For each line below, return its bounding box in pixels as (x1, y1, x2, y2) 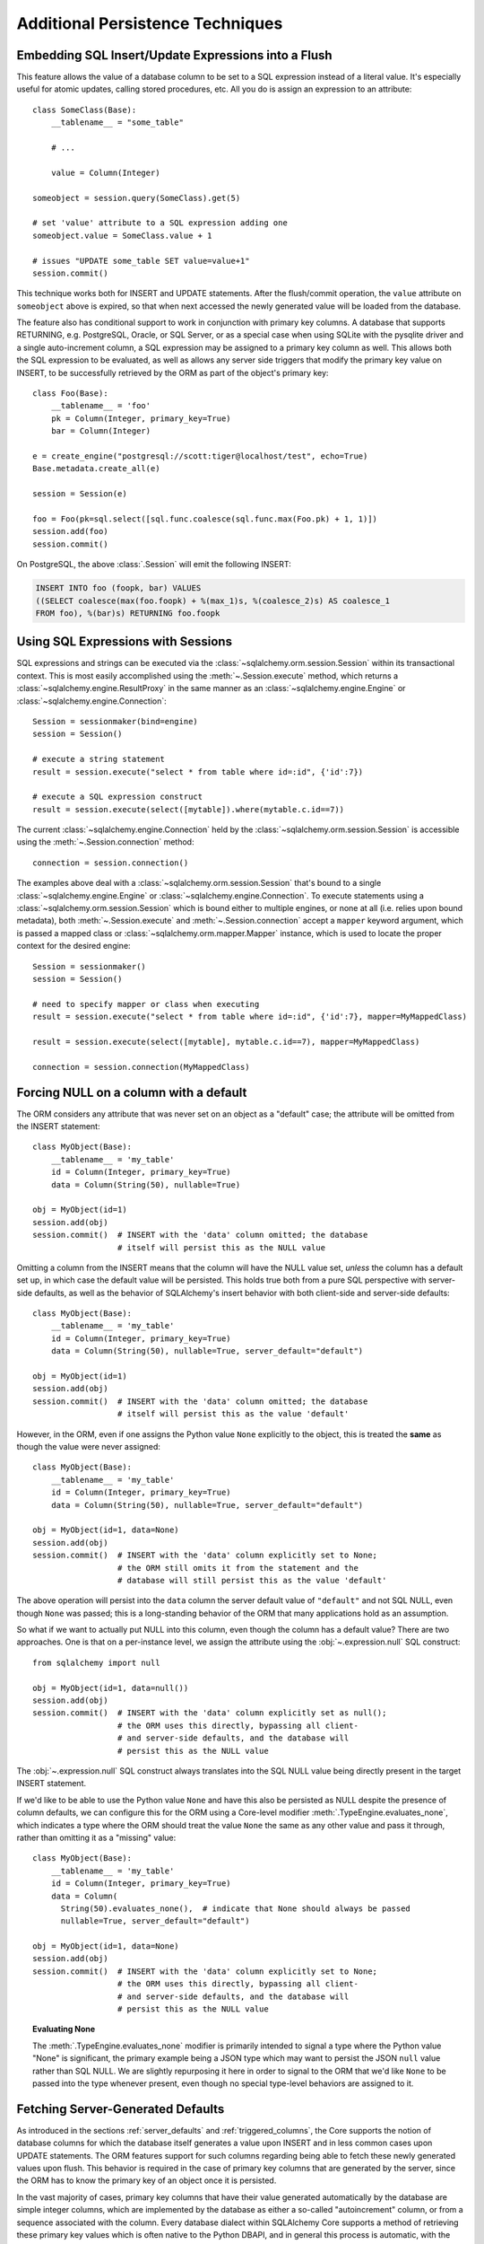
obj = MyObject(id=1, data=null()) (32, 1683, 189, 1693)
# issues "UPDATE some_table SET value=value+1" (32, 256, 250, 266)
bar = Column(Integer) (50, 426, 151, 436)
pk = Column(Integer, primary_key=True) (50, 413, 232, 424)
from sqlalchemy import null (32, 1657, 160, 1668)
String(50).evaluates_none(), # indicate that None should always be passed (60, 1903, 411, 1914)
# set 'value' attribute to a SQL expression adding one (32, 218, 289, 228)
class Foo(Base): (32, 389, 108, 399)
